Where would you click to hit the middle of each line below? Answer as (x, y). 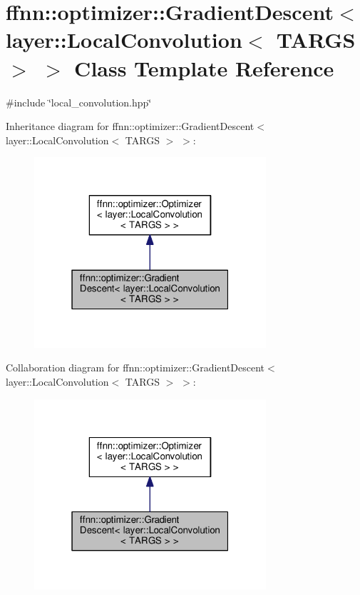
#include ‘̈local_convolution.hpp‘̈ (79, 102)
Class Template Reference (204, 67)
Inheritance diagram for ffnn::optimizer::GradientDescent (130, 126)
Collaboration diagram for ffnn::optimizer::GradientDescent (135, 367)
